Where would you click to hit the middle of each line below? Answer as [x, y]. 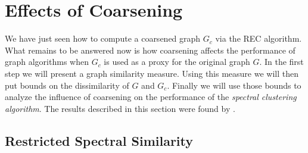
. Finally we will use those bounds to [234, 85]
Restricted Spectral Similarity [99, 140]
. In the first [281, 62]
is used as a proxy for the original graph [177, 62]
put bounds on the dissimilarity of [67, 85]
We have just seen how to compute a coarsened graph [103, 38]
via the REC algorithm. [259, 38]
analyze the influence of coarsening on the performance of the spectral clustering [151, 97]
